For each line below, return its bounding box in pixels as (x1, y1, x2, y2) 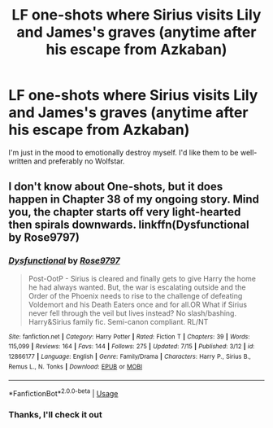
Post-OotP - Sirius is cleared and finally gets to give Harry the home (28, 273, 256, 283)
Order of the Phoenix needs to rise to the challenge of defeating (28, 290, 243, 300)
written (8, 156, 32, 166)
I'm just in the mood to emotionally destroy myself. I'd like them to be (8, 147, 239, 157)
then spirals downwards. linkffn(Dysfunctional (8, 218, 249, 232)
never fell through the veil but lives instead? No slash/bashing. (28, 308, 237, 318)
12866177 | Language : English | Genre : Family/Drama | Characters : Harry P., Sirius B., (8, 352, 252, 360)
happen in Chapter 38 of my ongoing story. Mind (8, 193, 260, 207)
